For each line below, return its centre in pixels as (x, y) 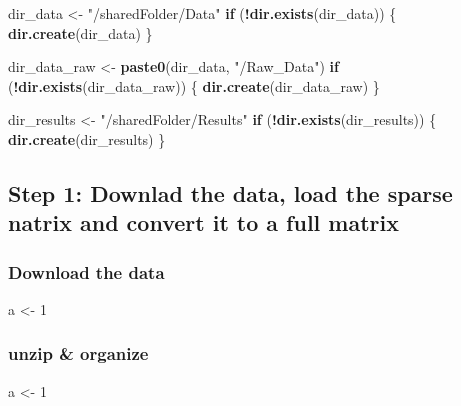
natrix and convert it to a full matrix (203, 222)
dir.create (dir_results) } (87, 138)
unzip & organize (78, 353)
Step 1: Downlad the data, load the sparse (230, 192)
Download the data (86, 271)
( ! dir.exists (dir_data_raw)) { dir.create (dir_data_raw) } (194, 85)
